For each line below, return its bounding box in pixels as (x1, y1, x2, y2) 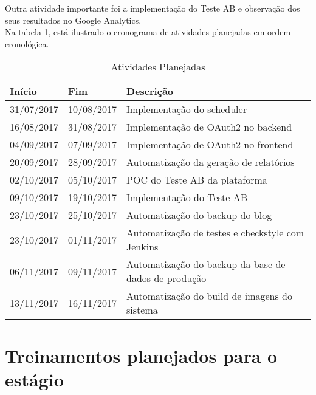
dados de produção (126, 271, 207, 286)
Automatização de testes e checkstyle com (126, 225, 304, 240)
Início (10, 84, 37, 98)
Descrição (126, 84, 174, 98)
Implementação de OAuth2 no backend (126, 120, 292, 134)
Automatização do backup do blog (126, 208, 272, 222)
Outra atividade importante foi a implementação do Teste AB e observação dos (5, 2, 300, 14)
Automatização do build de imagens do (126, 289, 293, 303)
